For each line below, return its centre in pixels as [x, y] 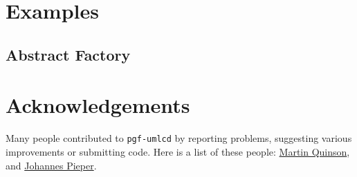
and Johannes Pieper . [51, 165]
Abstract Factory [68, 54]
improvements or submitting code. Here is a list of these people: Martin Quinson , [178, 151]
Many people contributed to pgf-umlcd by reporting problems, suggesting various [179, 138]
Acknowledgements [98, 105]
